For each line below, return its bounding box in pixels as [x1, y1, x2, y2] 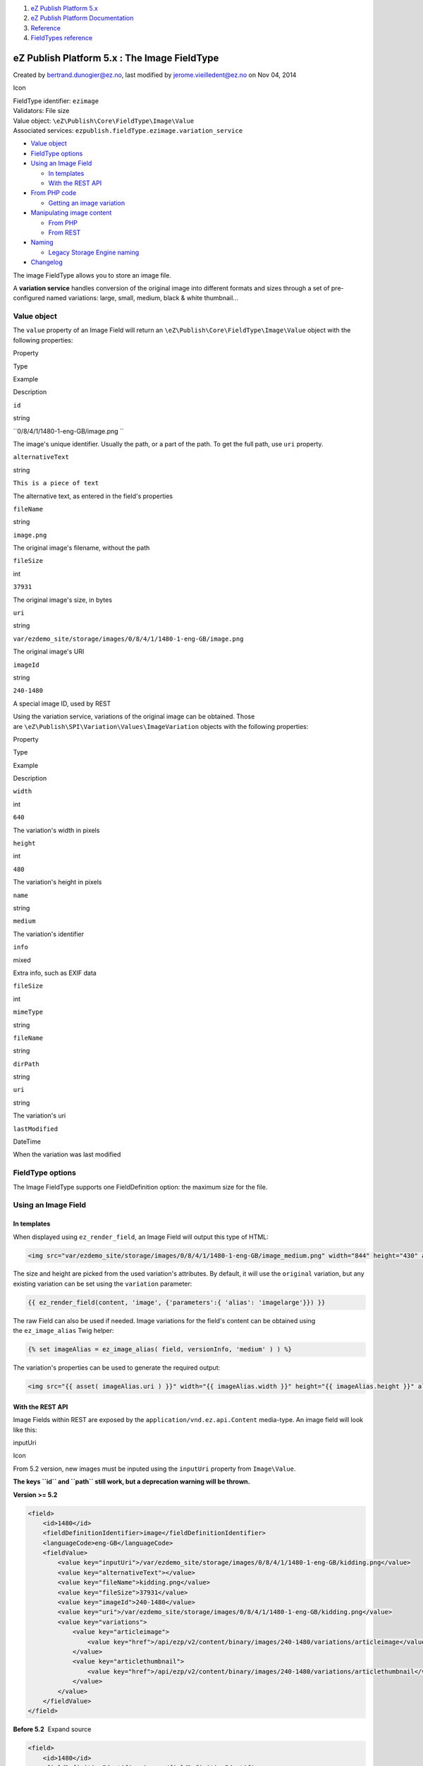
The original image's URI [13, 647, 85, 656]
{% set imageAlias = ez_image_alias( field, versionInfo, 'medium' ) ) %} [27, 1346, 293, 1353]
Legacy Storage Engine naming [48, 248, 140, 256]
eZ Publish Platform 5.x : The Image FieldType [13, 52, 219, 64]
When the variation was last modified [13, 1150, 121, 1158]
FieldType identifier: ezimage [13, 96, 99, 105]
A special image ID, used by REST [13, 699, 111, 708]
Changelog [30, 258, 63, 266]
